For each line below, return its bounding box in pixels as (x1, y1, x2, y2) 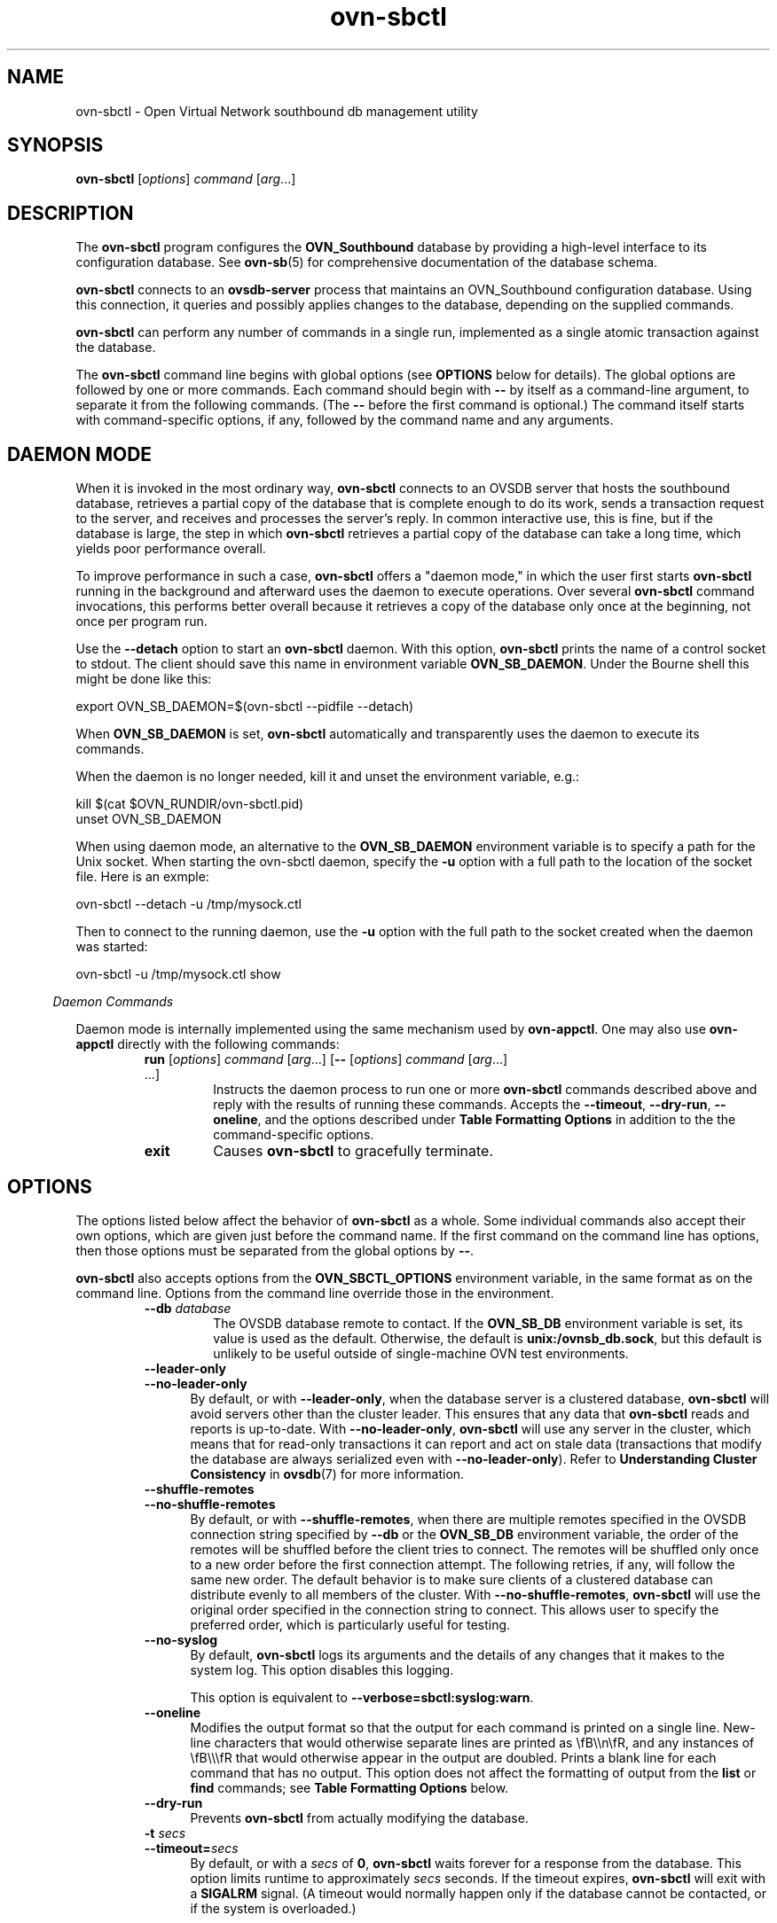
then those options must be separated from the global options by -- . (75, 1242, 475, 1258)
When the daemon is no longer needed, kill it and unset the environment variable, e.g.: (75, 769, 580, 785)
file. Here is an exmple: (75, 869, 209, 885)
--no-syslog (144, 1631, 218, 1647)
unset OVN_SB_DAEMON (75, 811, 222, 827)
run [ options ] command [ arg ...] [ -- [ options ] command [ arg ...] (144, 1051, 508, 1067)
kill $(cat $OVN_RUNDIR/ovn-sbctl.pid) (75, 796, 304, 812)
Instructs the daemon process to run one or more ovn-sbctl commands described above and (213, 1082, 757, 1098)
